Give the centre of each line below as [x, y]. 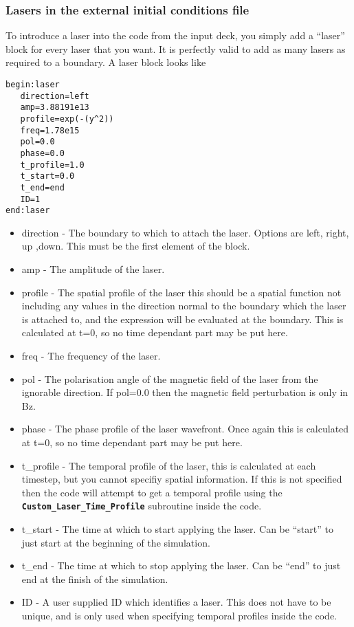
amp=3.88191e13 [55, 108]
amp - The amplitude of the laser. [93, 269]
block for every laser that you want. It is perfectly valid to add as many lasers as [176, 48]
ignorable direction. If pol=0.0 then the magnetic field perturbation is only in [185, 392]
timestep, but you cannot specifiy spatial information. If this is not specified [182, 479]
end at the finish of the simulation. [95, 579]
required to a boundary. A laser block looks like [106, 62]
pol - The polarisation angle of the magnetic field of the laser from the [170, 378]
